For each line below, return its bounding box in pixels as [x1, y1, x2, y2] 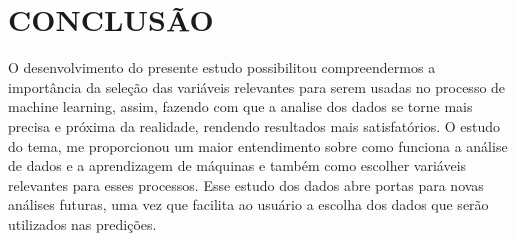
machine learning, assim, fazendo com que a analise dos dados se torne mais [8, 96, 473, 117]
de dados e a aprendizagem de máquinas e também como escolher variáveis [8, 155, 467, 176]
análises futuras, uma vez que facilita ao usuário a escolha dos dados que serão [8, 194, 489, 215]
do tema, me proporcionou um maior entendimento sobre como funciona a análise [8, 135, 508, 156]
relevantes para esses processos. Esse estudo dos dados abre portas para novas [8, 174, 484, 195]
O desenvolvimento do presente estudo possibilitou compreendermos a [8, 57, 436, 78]
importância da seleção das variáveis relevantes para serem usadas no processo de [8, 76, 506, 97]
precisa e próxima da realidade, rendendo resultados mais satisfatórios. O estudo [8, 115, 501, 136]
